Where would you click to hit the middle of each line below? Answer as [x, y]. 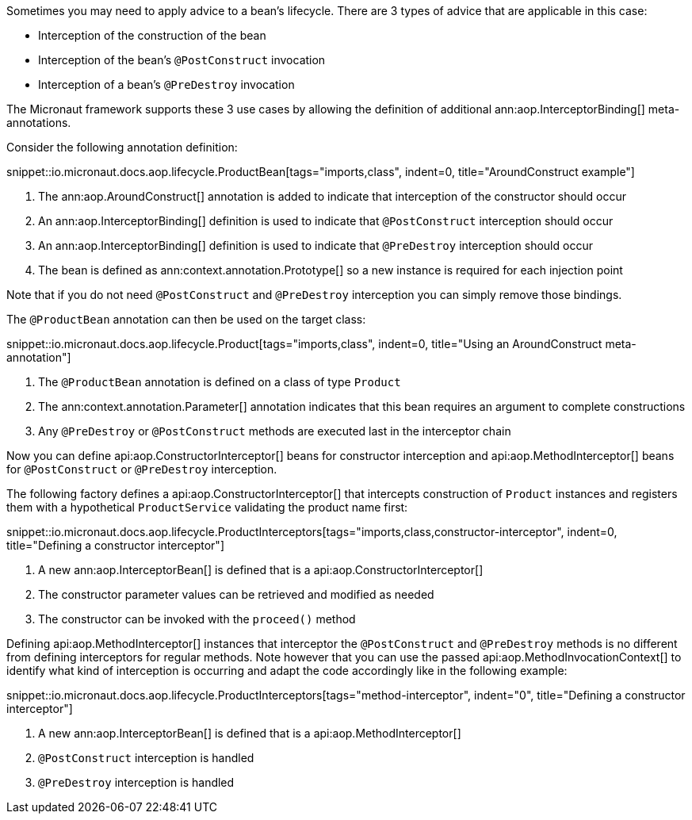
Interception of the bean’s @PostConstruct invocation [182, 60]
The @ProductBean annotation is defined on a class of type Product [220, 382]
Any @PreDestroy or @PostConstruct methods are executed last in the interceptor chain [275, 431]
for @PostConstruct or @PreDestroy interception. [142, 469]
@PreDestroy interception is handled [136, 782]
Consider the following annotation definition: [122, 147]
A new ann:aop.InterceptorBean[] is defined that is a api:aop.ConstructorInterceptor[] [261, 570]
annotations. [39, 123]
